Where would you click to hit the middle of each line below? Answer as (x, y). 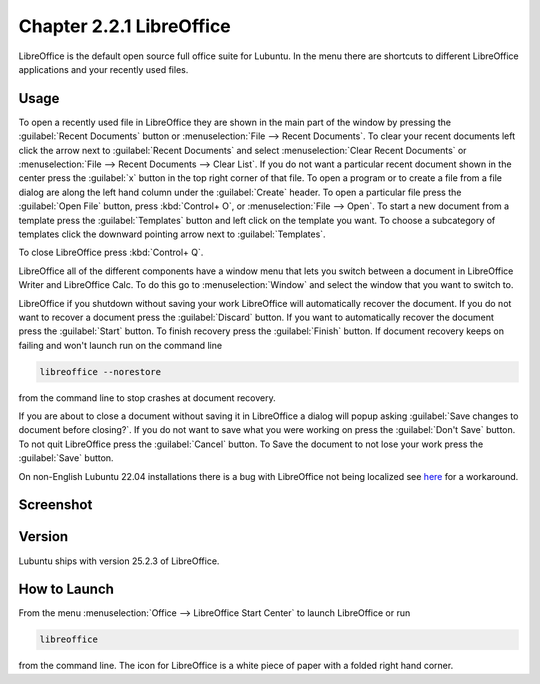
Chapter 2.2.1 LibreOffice (125, 26)
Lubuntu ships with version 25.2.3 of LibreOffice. (119, 561)
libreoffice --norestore (100, 371)
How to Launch (66, 589)
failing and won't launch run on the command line (120, 345)
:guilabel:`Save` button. (66, 458)
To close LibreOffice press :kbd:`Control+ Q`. (111, 252)
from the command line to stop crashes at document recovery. (147, 397)
